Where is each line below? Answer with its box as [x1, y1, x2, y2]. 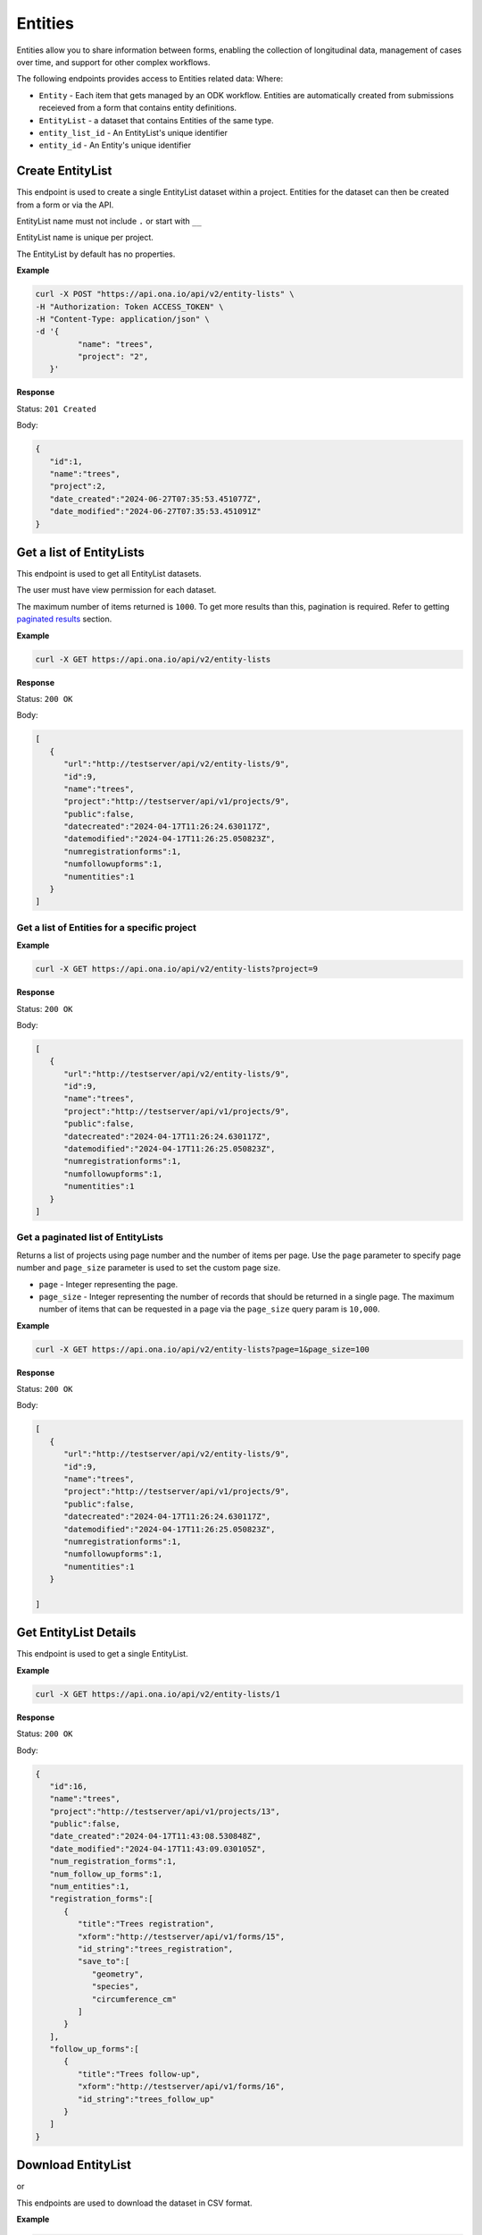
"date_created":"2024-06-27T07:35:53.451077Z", [49, 493, 262, 504]
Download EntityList [16, 2157, 131, 2172]
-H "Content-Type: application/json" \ [35, 314, 210, 324]
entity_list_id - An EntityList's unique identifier [38, 127, 228, 138]
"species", [91, 1981, 140, 1992]
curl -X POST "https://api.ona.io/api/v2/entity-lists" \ [35, 289, 295, 299]
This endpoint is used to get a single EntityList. [16, 1649, 188, 1659]
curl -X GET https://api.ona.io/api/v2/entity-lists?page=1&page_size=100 [35, 1344, 370, 1354]
